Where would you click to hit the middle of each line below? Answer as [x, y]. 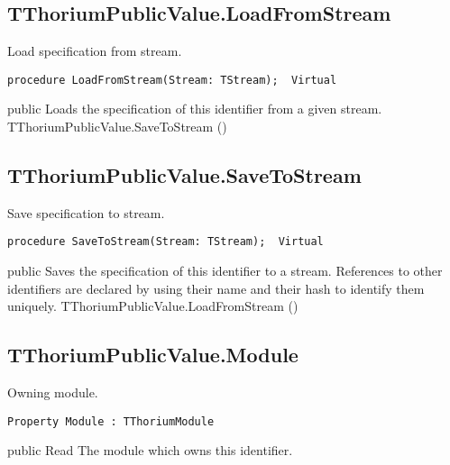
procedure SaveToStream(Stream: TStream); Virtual [165, 242]
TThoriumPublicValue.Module [153, 355]
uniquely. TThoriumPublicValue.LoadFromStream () [153, 306]
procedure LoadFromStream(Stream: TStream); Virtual [172, 80]
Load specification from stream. [95, 51]
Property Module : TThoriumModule [111, 421]
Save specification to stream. [86, 212]
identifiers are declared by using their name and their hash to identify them [216, 288]
